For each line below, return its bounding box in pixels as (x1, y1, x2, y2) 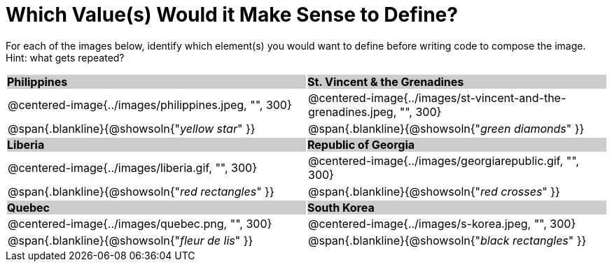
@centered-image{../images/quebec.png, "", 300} (8, 216, 272, 231)
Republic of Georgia (307, 137, 415, 152)
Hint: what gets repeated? (6, 51, 125, 64)
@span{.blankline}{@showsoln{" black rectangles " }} (308, 233, 587, 247)
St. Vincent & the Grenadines (307, 74, 464, 89)
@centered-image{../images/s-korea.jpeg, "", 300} (308, 216, 576, 231)
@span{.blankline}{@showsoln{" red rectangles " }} (8, 184, 274, 199)
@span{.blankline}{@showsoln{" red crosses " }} (308, 184, 560, 199)
